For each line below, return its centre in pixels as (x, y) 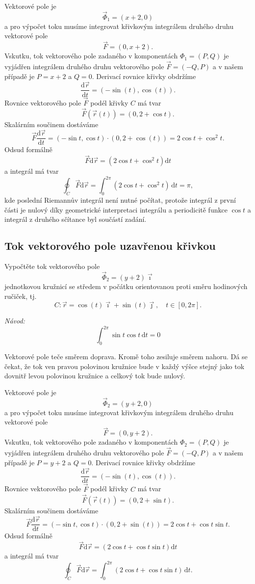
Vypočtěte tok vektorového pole (52, 266)
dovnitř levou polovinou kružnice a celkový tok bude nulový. (95, 376)
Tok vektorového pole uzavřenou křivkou (110, 246)
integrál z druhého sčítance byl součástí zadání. (76, 219)
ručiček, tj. (21, 296)
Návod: (15, 321)
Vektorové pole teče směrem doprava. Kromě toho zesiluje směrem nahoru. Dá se (126, 357)
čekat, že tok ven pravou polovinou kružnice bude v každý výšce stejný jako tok (125, 366)
